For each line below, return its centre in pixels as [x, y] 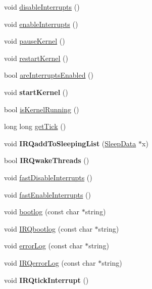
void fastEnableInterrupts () [47, 194]
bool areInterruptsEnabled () [49, 75]
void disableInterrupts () [42, 7]
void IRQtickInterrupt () [46, 280]
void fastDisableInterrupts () [48, 177]
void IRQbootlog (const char [48, 228]
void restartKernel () [36, 58]
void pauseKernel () [35, 41]
